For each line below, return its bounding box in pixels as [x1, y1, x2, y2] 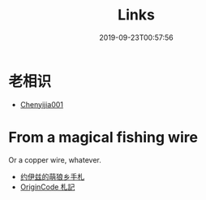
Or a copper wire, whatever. [8, 154, 101, 164]
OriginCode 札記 [19, 181, 75, 192]
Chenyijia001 [19, 99, 63, 109]
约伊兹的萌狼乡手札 [19, 172, 85, 181]
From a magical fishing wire [8, 128, 199, 146]
